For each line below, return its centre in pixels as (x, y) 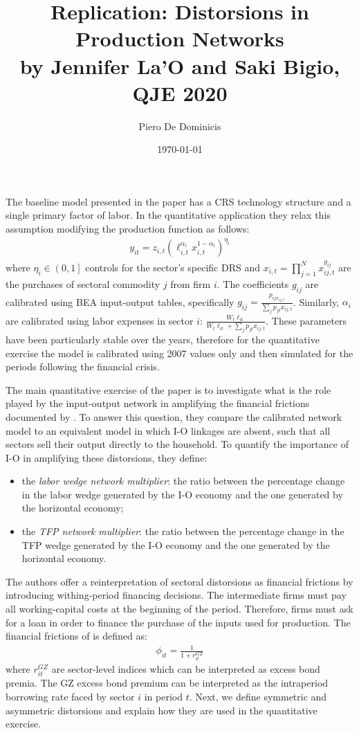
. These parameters (306, 320)
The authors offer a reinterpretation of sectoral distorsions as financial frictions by (179, 581)
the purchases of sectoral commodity (83, 283)
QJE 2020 (180, 92)
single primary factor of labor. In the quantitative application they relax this (168, 215)
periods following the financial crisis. (83, 366)
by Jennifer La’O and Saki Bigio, (180, 65)
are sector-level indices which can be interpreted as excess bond (186, 669)
